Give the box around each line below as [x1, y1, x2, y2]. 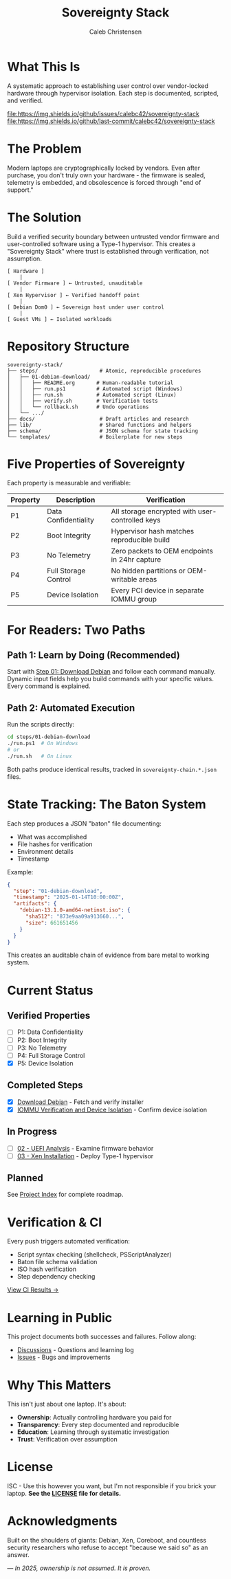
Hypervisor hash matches [111, 527, 195, 536]
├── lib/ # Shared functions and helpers [7, 421, 192, 428]
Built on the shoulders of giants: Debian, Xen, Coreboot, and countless [7, 1536, 207, 1545]
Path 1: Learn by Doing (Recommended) [7, 650, 180, 661]
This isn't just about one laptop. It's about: [7, 1400, 126, 1409]
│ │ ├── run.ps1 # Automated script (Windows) [7, 385, 184, 393]
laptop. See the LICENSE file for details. [7, 1490, 122, 1498]
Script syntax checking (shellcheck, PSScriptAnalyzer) [16, 1250, 172, 1259]
